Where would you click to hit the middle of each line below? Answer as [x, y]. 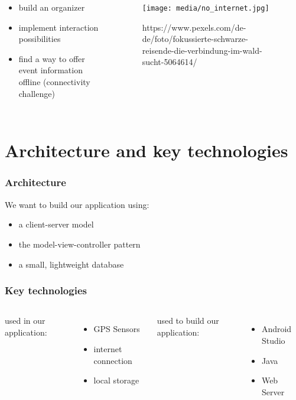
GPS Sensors [117, 329]
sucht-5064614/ [170, 62]
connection [113, 360]
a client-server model [56, 224]
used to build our [188, 321]
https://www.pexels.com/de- [194, 27]
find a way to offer [52, 58]
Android [277, 329]
